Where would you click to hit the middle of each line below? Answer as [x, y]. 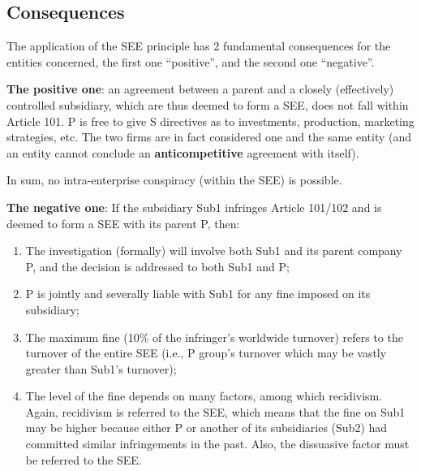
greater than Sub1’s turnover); [101, 368]
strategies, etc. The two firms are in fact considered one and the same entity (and [209, 137]
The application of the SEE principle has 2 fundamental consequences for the [199, 46]
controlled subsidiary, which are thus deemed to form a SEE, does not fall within [208, 104]
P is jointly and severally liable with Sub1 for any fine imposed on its [198, 294]
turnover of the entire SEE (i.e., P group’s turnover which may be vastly [206, 353]
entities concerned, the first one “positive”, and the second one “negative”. [191, 61]
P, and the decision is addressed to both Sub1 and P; [157, 266]
